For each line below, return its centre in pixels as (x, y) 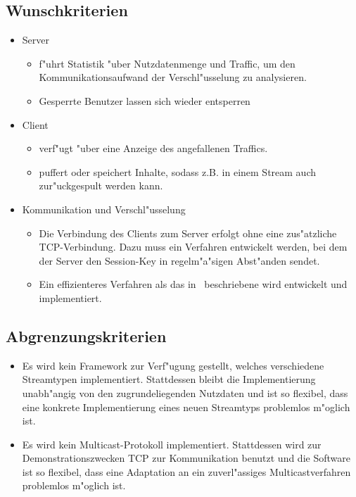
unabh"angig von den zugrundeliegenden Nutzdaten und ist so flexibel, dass (185, 392)
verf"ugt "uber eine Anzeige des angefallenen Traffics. (153, 148)
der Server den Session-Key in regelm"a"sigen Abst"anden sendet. (179, 260)
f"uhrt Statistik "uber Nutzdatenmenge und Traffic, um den (167, 63)
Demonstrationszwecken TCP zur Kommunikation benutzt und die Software (186, 458)
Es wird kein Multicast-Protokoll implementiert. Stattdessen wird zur (172, 444)
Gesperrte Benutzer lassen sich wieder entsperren (145, 100)
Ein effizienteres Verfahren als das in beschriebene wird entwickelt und (193, 284)
